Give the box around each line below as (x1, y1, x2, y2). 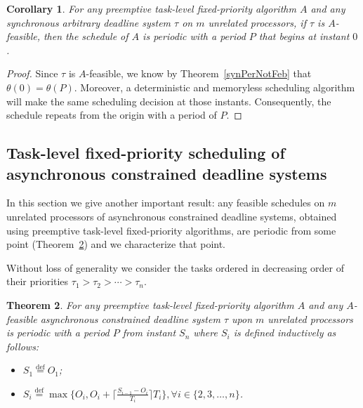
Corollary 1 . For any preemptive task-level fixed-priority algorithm (6, 1, 296, 15)
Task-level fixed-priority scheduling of (6, 142, 285, 164)
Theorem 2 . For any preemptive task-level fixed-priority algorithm (6, 297, 294, 312)
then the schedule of (43, 29, 128, 44)
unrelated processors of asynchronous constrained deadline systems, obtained (6, 209, 337, 223)
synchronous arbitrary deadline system (6, 15, 171, 29)
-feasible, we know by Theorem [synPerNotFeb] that (86, 66, 312, 81)
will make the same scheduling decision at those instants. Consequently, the (6, 93, 331, 108)
